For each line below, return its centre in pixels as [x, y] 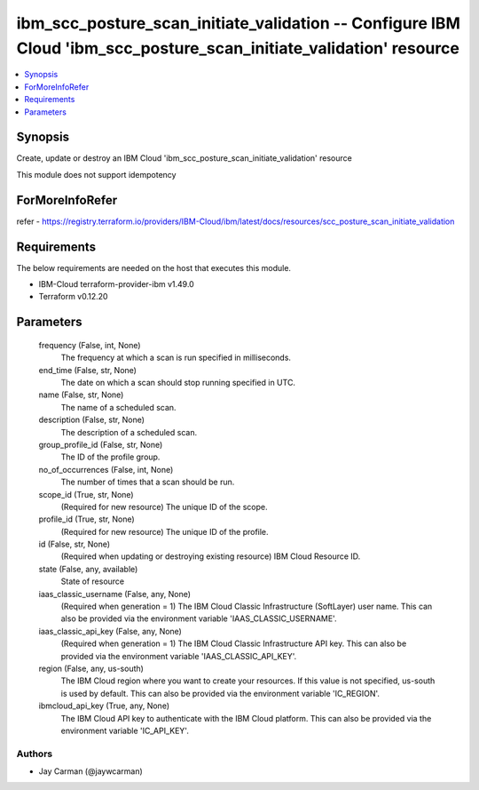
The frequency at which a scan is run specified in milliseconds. [176, 358]
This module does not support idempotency [96, 174]
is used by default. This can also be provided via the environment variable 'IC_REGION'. [220, 693]
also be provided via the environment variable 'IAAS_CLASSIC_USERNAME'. [199, 618]
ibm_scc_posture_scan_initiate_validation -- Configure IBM [238, 23]
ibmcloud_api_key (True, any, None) [104, 706]
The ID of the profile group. [110, 457]
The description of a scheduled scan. [129, 432]
